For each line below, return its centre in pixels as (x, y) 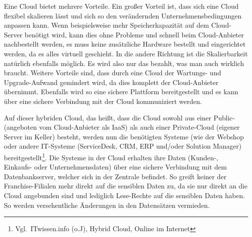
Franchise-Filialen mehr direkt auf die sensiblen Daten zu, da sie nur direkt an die (126, 186)
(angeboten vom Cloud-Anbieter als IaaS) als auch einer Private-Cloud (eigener (122, 127)
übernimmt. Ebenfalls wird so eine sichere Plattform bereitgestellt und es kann (121, 92)
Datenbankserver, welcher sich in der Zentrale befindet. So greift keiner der (115, 176)
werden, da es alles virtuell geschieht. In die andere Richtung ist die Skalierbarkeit (126, 53)
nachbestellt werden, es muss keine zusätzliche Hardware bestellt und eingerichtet (125, 44)
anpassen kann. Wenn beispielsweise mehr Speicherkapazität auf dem (107, 25)
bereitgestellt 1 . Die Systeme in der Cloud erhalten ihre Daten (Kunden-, (111, 156)
